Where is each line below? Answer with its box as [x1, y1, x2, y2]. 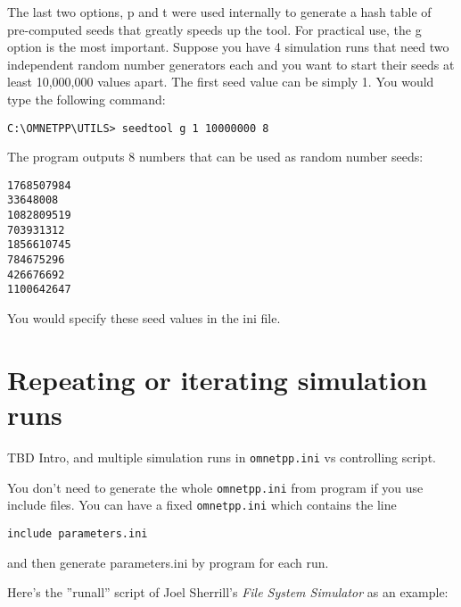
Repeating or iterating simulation [7, 361, 428, 397]
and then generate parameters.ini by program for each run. [7, 553, 329, 571]
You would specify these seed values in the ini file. [7, 309, 281, 328]
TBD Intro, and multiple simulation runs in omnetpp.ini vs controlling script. [7, 447, 436, 466]
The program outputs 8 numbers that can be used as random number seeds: [7, 147, 424, 166]
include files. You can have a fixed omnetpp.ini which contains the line [7, 495, 397, 514]
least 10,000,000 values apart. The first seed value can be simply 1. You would [7, 72, 434, 91]
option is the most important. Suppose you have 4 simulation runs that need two [7, 37, 449, 56]
